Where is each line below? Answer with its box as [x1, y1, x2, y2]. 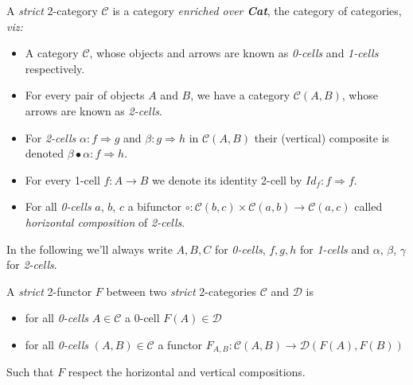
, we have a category [190, 87, 290, 103]
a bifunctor [127, 198, 181, 215]
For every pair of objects [25, 87, 145, 103]
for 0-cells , [214, 240, 266, 257]
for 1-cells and [299, 240, 369, 257]
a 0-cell [125, 309, 160, 326]
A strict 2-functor [6, 282, 92, 299]
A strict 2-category [6, 2, 98, 18]
